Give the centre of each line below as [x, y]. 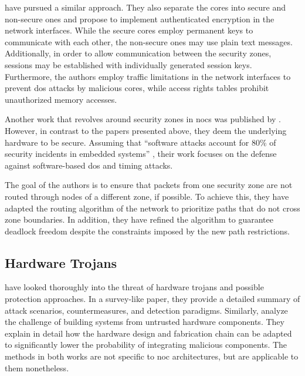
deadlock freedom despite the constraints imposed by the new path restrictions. [147, 231]
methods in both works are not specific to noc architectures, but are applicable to [152, 356]
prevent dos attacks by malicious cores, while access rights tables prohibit [137, 88]
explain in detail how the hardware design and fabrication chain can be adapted [148, 333]
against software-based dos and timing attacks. [89, 165]
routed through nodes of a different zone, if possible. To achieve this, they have [147, 196]
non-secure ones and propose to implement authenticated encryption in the [140, 19]
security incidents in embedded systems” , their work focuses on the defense [141, 154]
